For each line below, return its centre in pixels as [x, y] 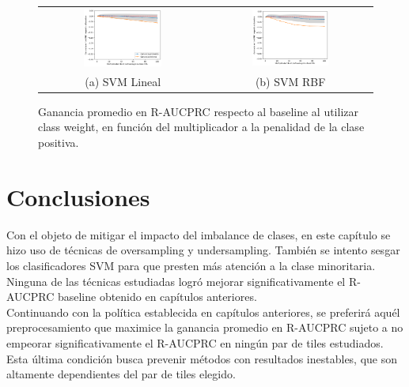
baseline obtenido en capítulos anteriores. [157, 297]
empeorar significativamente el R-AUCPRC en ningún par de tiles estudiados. [195, 342]
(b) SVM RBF [290, 81]
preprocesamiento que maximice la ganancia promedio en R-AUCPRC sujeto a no [205, 327]
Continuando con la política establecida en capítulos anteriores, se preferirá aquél [203, 312]
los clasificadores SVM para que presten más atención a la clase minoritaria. [191, 265]
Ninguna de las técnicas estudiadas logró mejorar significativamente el [176, 281]
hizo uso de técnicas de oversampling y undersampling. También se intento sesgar [203, 250]
